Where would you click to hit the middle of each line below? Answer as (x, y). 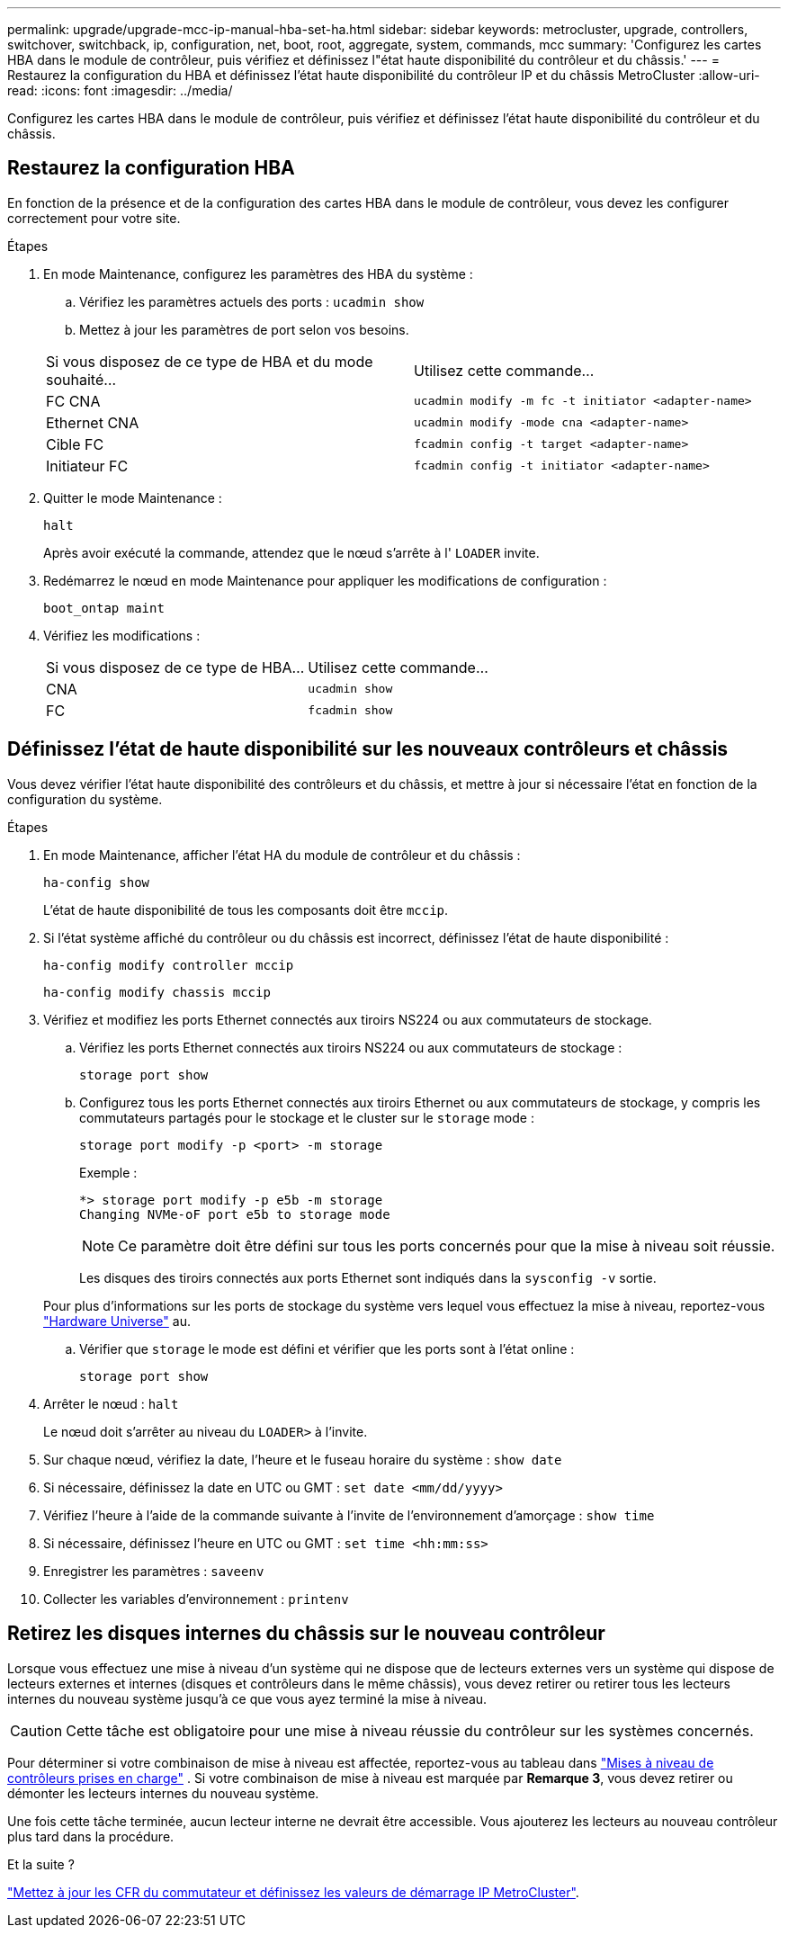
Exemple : (108, 1172)
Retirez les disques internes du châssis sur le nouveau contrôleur (306, 1634)
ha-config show (97, 882)
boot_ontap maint (104, 608)
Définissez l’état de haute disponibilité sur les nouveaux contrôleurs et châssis (368, 749)
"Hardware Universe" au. (117, 1321)
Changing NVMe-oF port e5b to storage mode (235, 1214)
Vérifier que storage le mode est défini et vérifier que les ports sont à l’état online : (327, 1348)
